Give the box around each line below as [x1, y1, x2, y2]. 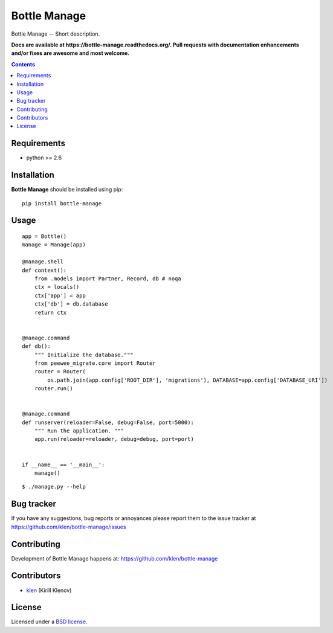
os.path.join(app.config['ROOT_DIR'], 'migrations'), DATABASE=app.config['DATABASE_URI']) [47, 376, 328, 384]
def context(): [22, 266, 67, 274]
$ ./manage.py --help [22, 483, 86, 490]
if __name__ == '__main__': [22, 461, 105, 468]
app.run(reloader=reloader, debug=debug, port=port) [34, 435, 195, 443]
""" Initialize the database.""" [34, 351, 134, 358]
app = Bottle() [22, 233, 67, 240]
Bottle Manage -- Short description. [11, 30, 100, 37]
